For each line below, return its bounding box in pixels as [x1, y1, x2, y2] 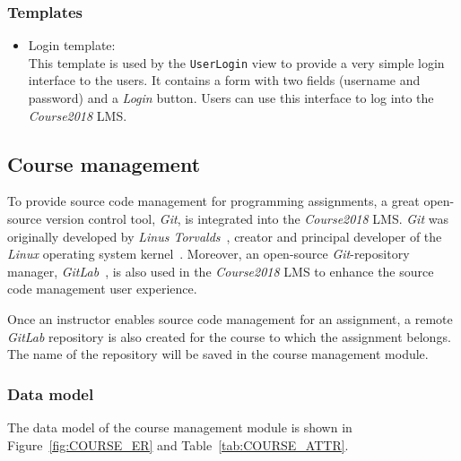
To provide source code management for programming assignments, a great [7, 192, 420, 210]
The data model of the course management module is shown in [7, 418, 352, 437]
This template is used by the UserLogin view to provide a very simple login [28, 53, 445, 72]
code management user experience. [7, 279, 197, 298]
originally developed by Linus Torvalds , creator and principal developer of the [7, 226, 442, 245]
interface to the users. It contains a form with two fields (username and [28, 71, 421, 90]
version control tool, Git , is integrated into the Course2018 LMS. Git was [45, 209, 448, 228]
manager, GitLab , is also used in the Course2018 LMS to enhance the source [7, 261, 434, 280]
